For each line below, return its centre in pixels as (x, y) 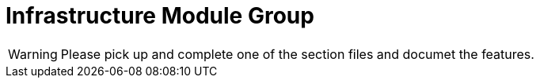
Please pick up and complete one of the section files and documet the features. (297, 54)
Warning (33, 54)
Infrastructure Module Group (160, 16)
